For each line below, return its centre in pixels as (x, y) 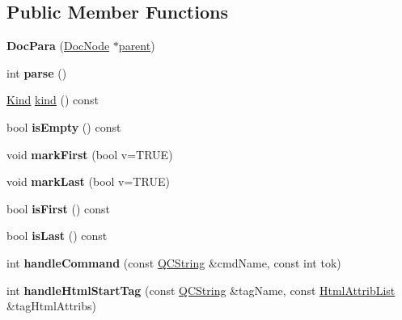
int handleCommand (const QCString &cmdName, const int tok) (174, 262)
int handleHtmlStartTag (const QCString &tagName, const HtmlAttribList (201, 290)
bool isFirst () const (58, 208)
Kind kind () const (53, 100)
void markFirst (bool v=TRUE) (90, 154)
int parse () (37, 72)
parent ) (137, 46)
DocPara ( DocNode (58, 46)
